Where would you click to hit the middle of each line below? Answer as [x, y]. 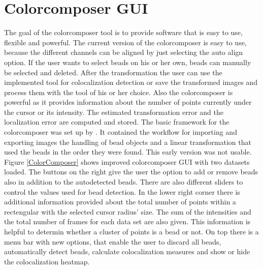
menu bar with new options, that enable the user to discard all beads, [113, 241]
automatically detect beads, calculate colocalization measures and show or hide [127, 251]
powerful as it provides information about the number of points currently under [128, 102]
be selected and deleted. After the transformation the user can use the [113, 72]
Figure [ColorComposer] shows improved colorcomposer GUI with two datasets [127, 161]
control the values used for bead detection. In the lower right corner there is [122, 191]
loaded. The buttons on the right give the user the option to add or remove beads [131, 172]
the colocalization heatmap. [47, 261]
